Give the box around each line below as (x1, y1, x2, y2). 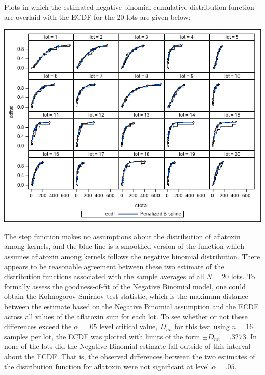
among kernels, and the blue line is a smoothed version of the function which (4, 241, 244, 252)
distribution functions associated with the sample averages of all (4, 271, 204, 282)
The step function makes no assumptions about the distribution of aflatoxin (4, 231, 241, 241)
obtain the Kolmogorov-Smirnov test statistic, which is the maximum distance (4, 291, 248, 302)
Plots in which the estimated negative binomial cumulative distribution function (4, 2, 254, 12)
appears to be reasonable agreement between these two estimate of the (4, 261, 224, 271)
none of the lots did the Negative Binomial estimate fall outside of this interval (4, 341, 251, 352)
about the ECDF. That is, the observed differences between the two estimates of (4, 351, 255, 361)
